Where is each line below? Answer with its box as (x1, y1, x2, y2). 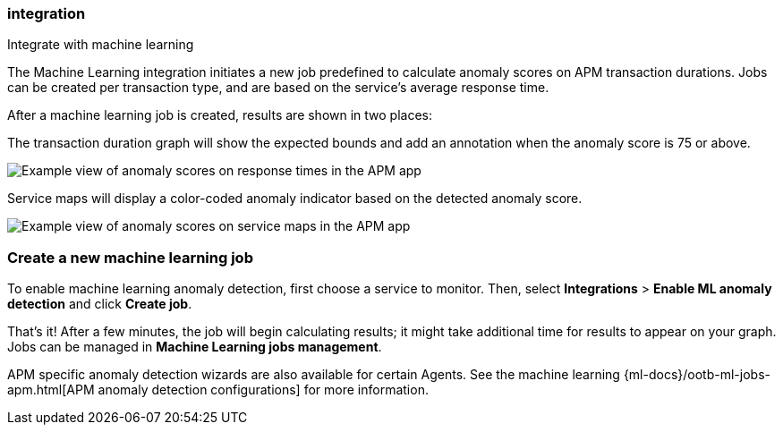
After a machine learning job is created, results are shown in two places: (7, 107, 433, 123)
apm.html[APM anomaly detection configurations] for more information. (7, 382, 429, 398)
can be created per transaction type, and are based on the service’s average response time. (7, 80, 549, 96)
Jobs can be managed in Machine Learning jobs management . (7, 339, 382, 355)
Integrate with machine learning (7, 37, 194, 53)
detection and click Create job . (7, 296, 192, 312)
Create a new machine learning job (7, 248, 253, 267)
